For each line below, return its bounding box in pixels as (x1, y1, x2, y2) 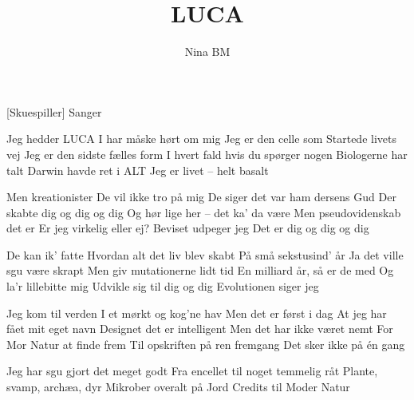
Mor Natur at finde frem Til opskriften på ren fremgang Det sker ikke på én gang (6, 335, 405, 352)
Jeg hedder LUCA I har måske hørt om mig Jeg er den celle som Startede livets (6, 130, 396, 147)
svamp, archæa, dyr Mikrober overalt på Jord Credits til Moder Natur (6, 378, 350, 395)
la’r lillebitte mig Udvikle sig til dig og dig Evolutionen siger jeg (6, 278, 319, 295)
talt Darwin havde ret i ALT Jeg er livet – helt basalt (6, 161, 269, 178)
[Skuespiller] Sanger (6, 103, 102, 120)
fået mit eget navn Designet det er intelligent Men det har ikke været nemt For (6, 320, 393, 337)
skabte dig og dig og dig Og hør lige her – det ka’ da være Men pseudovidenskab (6, 204, 401, 220)
